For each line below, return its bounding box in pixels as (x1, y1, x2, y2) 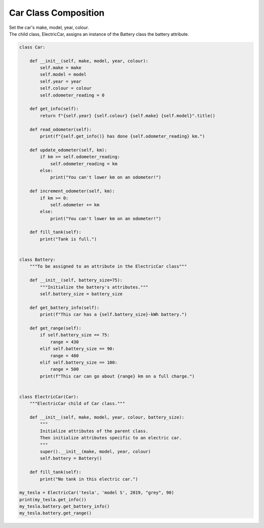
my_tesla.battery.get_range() (19, 510, 92, 516)
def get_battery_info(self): (29, 305, 100, 311)
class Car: (19, 44, 45, 50)
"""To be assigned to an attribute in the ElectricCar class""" (29, 264, 187, 269)
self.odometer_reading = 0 (40, 92, 105, 98)
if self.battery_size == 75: (40, 332, 110, 338)
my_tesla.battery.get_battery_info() (19, 504, 110, 509)
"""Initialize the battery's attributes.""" (40, 284, 149, 290)
